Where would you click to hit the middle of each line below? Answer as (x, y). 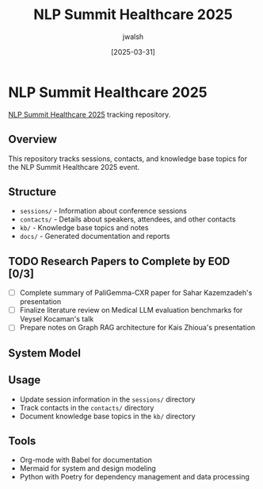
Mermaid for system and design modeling (88, 468)
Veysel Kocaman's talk (57, 319)
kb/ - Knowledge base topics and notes (84, 228)
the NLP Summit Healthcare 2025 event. (74, 167)
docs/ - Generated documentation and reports (95, 237)
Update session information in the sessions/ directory (107, 399)
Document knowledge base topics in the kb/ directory (107, 416)
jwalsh (133, 37)
